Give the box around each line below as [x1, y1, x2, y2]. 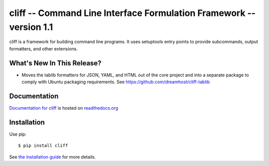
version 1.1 [9, 21, 53, 32]
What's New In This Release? [9, 59, 102, 67]
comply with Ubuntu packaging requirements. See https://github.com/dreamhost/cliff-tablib [21, 79, 210, 85]
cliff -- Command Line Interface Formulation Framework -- [9, 7, 256, 18]
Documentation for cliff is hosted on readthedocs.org [9, 105, 119, 111]
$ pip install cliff [18, 143, 68, 149]
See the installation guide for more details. [9, 154, 96, 160]
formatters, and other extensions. [9, 45, 78, 52]
